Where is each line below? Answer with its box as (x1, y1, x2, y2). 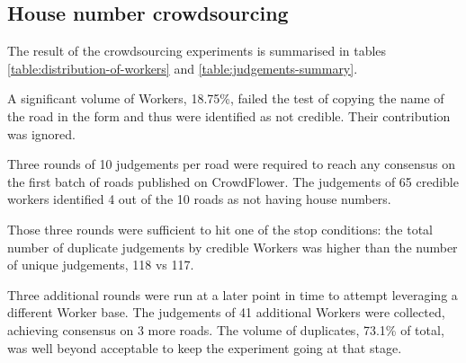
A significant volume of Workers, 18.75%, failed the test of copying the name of (7, 89, 444, 108)
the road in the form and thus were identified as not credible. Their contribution (7, 106, 451, 125)
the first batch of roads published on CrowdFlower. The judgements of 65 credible (7, 172, 459, 190)
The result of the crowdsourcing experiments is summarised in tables (7, 41, 387, 60)
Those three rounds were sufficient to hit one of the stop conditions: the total (7, 219, 433, 238)
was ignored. (7, 124, 76, 143)
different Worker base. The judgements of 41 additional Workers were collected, (7, 303, 445, 322)
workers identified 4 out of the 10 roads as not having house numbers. (7, 190, 391, 208)
